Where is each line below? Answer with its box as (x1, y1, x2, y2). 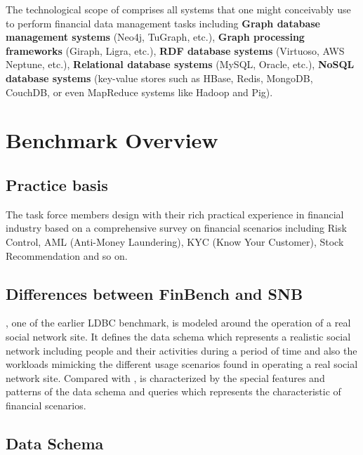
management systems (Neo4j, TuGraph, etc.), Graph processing (6, 29, 305, 44)
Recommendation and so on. (6, 248, 128, 263)
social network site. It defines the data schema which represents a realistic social (6, 329, 351, 343)
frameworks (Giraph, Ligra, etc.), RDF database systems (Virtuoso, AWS (6, 43, 345, 58)
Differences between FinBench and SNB (6, 282, 303, 304)
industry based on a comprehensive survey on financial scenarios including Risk (6, 220, 347, 235)
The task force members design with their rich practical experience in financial (6, 206, 344, 221)
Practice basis (6, 173, 108, 195)
